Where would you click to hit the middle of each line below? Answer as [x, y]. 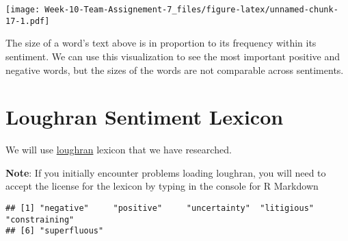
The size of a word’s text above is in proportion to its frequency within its [161, 43]
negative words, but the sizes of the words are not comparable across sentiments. [175, 69]
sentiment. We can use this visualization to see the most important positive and [173, 56]
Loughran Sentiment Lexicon [145, 117]
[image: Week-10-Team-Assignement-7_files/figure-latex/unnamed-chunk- [172, 10]
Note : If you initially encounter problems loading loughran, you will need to [166, 172]
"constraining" [40, 219]
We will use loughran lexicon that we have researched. [119, 150]
